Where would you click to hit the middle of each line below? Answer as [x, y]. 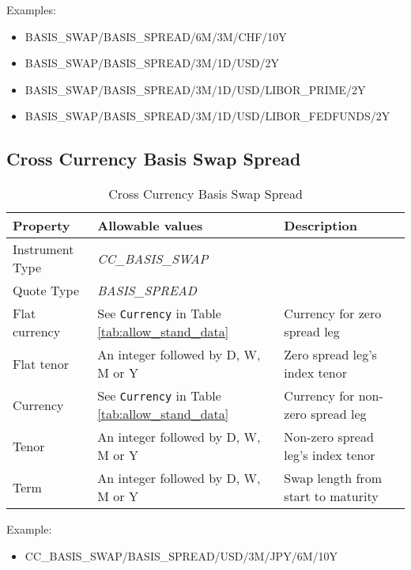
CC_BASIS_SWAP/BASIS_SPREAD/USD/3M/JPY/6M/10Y [181, 555]
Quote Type [46, 291]
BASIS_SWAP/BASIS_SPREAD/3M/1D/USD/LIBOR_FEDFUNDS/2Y [207, 116]
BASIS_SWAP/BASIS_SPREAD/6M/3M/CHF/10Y [156, 36]
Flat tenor [41, 363]
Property [41, 226]
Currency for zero [333, 313]
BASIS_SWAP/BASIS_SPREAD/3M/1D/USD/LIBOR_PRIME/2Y [195, 89]
